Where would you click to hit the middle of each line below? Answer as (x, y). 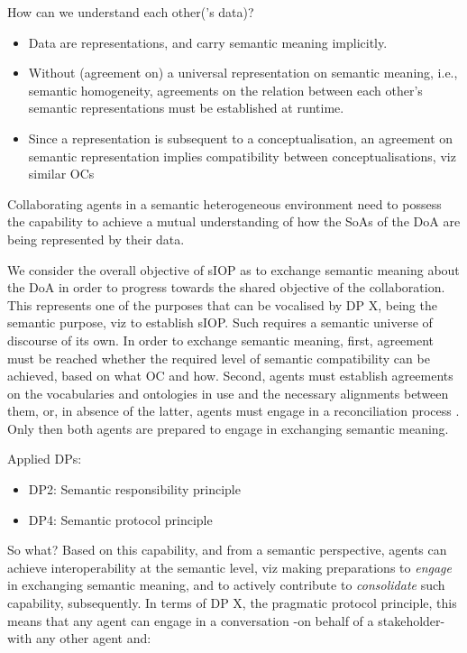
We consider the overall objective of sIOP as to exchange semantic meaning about (233, 269)
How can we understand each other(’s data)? (131, 12)
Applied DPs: (45, 459)
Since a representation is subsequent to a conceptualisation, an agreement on (241, 138)
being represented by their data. (96, 239)
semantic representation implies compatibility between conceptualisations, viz (242, 156)
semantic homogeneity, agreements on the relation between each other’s (225, 90)
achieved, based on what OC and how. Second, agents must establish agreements (230, 376)
